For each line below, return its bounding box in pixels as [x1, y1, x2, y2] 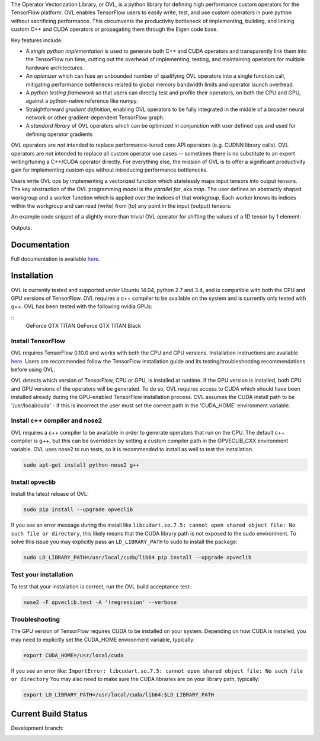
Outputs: [11, 224, 33, 231]
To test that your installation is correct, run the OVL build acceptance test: [11, 582, 191, 590]
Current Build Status [11, 708, 88, 718]
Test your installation [11, 571, 73, 579]
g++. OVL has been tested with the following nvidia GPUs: [11, 303, 153, 310]
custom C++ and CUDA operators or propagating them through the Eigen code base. [11, 26, 219, 33]
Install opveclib [11, 478, 56, 486]
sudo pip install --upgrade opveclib [23, 506, 133, 513]
